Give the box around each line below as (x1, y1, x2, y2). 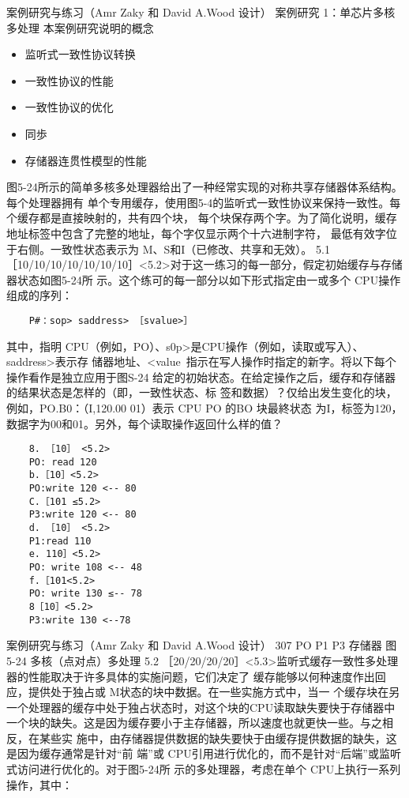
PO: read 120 (28, 456, 97, 468)
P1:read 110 (28, 535, 92, 547)
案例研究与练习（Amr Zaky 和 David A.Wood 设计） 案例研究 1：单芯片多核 (6, 4, 396, 20)
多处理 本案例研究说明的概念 (6, 19, 154, 36)
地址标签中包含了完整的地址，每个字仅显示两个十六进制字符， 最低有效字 (6, 224, 386, 241)
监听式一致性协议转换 (24, 46, 136, 62)
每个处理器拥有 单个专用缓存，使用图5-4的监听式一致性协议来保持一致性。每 (6, 194, 401, 210)
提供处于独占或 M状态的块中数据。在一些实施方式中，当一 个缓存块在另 (28, 683, 400, 700)
